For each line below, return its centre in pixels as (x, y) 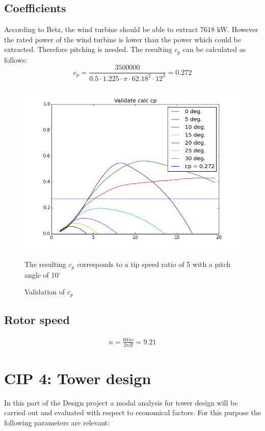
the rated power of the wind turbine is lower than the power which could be (123, 39)
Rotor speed (37, 320)
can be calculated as (214, 49)
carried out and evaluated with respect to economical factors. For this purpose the (132, 412)
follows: (16, 59)
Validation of (45, 292)
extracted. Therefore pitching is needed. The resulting (88, 49)
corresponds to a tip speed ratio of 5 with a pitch (154, 264)
